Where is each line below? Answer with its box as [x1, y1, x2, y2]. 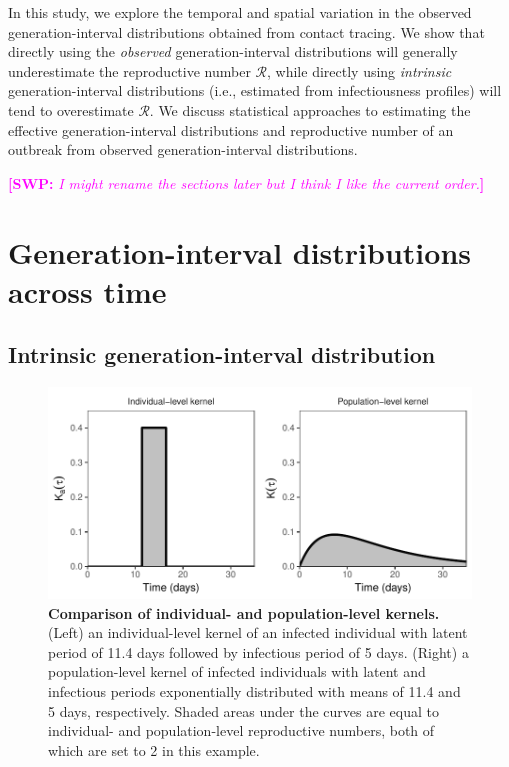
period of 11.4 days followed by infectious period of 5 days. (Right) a [48, 641, 469, 662]
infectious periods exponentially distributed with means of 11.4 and [48, 681, 461, 702]
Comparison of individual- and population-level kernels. [48, 602, 440, 623]
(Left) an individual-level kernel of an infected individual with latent [48, 622, 468, 643]
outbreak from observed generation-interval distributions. [8, 139, 358, 160]
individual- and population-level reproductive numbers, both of [48, 720, 435, 741]
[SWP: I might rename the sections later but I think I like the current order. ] [8, 172, 485, 193]
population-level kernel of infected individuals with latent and [48, 661, 426, 682]
